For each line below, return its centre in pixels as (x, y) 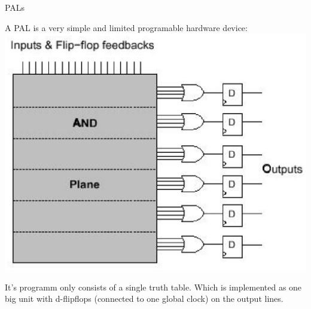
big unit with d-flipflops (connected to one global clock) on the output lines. (144, 299)
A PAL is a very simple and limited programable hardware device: (126, 27)
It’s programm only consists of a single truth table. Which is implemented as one (153, 287)
